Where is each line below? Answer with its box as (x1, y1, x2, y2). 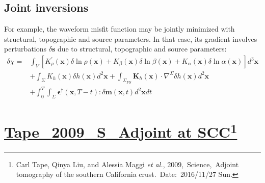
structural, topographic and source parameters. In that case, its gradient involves (4, 33, 257, 44)
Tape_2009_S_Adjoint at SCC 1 (4, 119, 237, 142)
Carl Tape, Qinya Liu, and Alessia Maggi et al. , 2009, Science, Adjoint (16, 159, 239, 169)
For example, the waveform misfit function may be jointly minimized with (4, 23, 235, 34)
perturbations (4, 43, 47, 54)
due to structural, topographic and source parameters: (57, 43, 227, 54)
